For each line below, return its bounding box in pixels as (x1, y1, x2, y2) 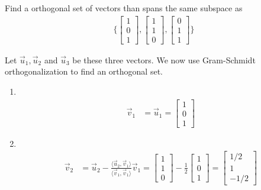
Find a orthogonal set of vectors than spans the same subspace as (5, 2, 243, 14)
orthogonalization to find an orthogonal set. (5, 65, 163, 78)
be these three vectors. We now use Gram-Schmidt (72, 53, 256, 66)
